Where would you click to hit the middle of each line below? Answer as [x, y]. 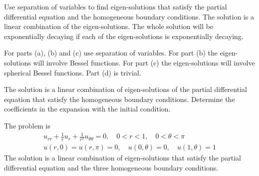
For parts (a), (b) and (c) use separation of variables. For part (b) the [111, 53]
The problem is [27, 125]
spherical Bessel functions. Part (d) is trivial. [73, 72]
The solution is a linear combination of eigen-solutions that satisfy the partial [123, 158]
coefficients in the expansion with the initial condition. [87, 109]
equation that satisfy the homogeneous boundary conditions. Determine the [120, 99]
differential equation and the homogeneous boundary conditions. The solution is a [129, 16]
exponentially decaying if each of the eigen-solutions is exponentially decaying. [124, 36]
